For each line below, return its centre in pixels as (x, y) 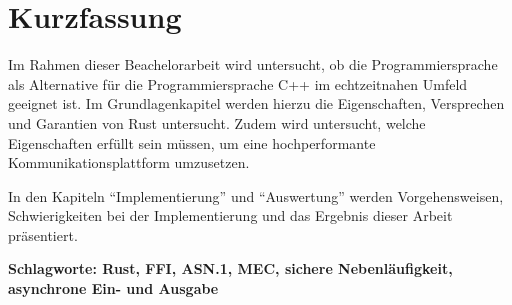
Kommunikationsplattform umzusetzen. (129, 162)
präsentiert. (43, 234)
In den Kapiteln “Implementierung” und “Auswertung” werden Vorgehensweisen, (256, 195)
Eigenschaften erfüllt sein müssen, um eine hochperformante (192, 142)
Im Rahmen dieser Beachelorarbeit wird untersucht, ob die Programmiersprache (253, 64)
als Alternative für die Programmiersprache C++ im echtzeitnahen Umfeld (238, 83)
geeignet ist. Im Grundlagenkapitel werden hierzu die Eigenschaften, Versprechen (256, 103)
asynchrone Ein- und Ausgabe (113, 288)
